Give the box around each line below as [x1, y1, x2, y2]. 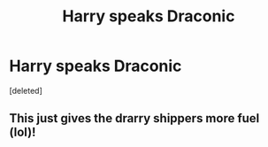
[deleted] [9, 85, 42, 96]
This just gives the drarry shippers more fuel [9, 111, 260, 126]
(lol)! [9, 125, 36, 140]
